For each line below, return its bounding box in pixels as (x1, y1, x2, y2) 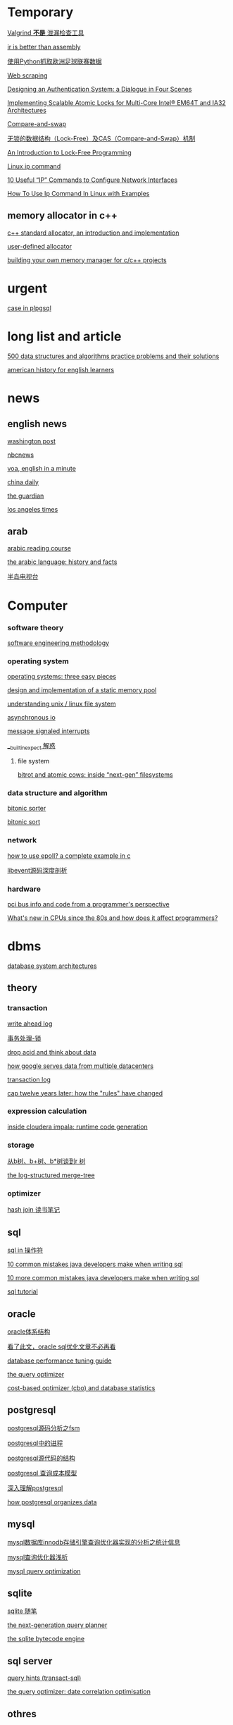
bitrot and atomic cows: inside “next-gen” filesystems (17, 771, 174, 779)
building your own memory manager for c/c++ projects (7, 255, 167, 264)
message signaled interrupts (7, 727, 90, 735)
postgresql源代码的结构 (7, 1454, 75, 1462)
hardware (7, 884, 41, 894)
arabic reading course (7, 544, 72, 553)
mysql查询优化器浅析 (7, 1552, 68, 1561)
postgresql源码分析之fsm (7, 1423, 80, 1432)
